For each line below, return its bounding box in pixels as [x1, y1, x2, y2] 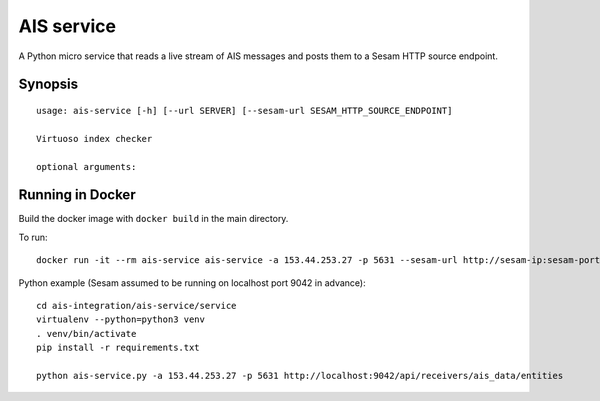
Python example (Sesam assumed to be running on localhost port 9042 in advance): [18, 276, 366, 289]
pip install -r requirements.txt [36, 342, 200, 354]
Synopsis [18, 76, 79, 93]
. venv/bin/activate [36, 328, 137, 339]
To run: [18, 231, 49, 243]
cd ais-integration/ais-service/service [36, 300, 237, 311]
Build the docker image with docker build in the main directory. [18, 213, 289, 225]
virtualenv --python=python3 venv [36, 314, 205, 325]
